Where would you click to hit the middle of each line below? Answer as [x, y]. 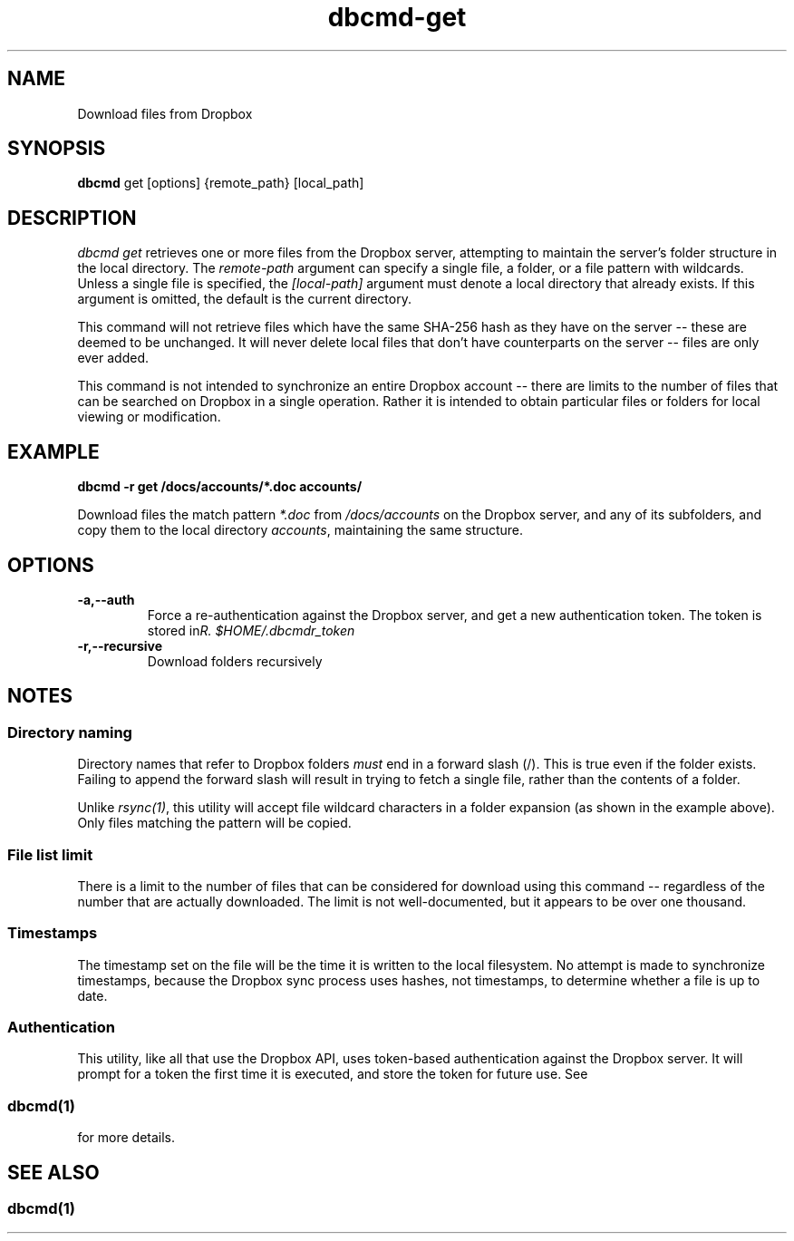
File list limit [50, 854]
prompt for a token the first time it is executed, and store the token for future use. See [333, 1074]
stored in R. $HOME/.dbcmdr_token [251, 630]
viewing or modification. [149, 417]
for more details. [126, 1138]
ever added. [113, 358]
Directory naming [70, 732]
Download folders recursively [235, 661]
